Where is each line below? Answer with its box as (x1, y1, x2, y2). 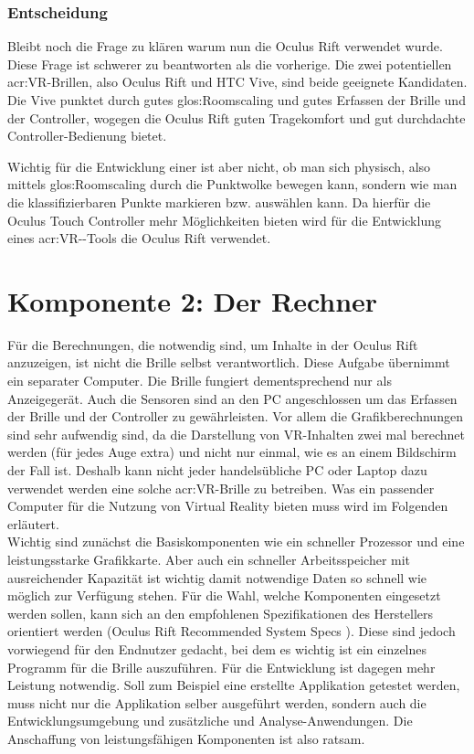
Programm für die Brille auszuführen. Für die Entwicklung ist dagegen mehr (7, 657, 436, 676)
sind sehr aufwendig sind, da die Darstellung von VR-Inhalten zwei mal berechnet (7, 424, 465, 443)
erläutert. (7, 514, 59, 533)
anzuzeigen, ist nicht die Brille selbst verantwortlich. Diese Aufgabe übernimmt (7, 353, 450, 372)
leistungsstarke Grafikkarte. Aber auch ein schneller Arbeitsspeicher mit (7, 550, 411, 568)
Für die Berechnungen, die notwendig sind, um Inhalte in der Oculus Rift (7, 335, 418, 354)
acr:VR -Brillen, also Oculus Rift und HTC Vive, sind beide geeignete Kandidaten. (7, 72, 468, 91)
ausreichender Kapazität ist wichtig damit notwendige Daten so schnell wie (7, 568, 427, 587)
